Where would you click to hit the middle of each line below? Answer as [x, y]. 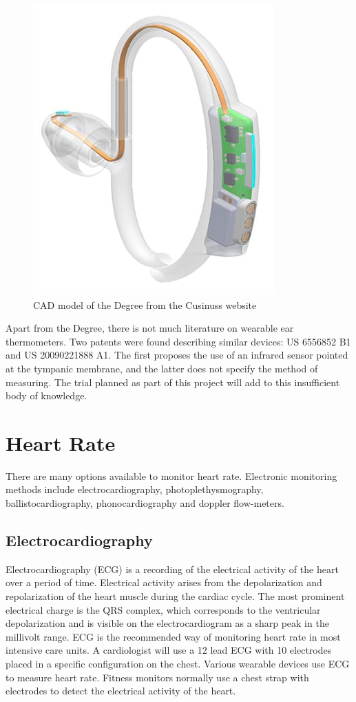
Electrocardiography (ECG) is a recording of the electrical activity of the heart [172, 569]
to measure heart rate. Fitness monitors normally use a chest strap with [157, 677]
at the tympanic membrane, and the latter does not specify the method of [162, 368]
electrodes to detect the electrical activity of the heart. [121, 691]
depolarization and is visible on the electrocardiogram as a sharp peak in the [167, 623]
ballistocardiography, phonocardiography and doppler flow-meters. [145, 503]
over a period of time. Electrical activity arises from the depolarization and [164, 582]
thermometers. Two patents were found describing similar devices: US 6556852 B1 [178, 341]
